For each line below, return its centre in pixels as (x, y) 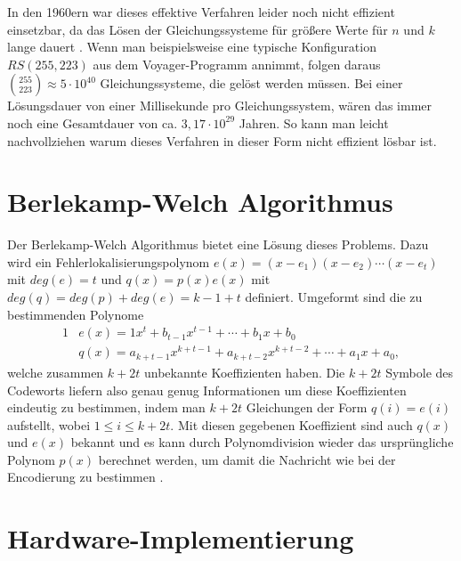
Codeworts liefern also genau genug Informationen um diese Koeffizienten (207, 390)
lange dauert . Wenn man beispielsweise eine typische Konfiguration (192, 47)
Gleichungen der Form (307, 407)
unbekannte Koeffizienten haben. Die (244, 372)
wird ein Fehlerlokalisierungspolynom (109, 261)
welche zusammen (56, 372)
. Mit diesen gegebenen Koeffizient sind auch (291, 424)
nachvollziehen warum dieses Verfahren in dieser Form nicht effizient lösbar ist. (222, 140)
